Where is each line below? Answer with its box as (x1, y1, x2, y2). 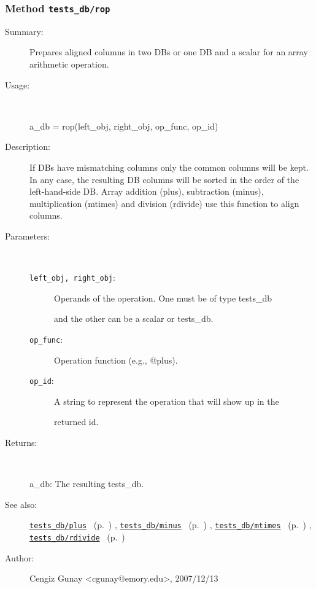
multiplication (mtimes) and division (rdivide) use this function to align (29, 197, 299, 209)
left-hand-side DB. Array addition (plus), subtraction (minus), (29, 185, 264, 198)
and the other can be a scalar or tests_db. (54, 312, 214, 325)
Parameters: (5, 229, 50, 242)
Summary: (5, 25, 44, 37)
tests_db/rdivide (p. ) (29, 531, 125, 544)
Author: (5, 551, 34, 564)
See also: (5, 497, 37, 510)
